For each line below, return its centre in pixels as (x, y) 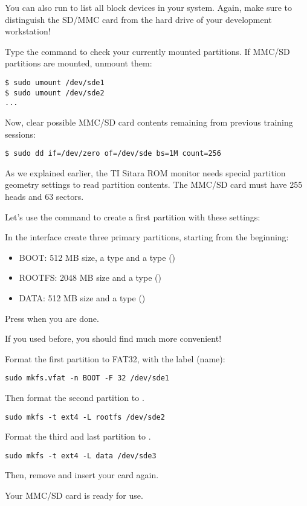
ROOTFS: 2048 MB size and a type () (90, 277)
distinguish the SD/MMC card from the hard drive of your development (138, 19)
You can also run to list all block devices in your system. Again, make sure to (148, 7)
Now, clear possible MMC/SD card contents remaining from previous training (149, 122)
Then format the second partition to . (75, 397)
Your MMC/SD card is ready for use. (74, 495)
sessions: (20, 134)
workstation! (28, 31)
